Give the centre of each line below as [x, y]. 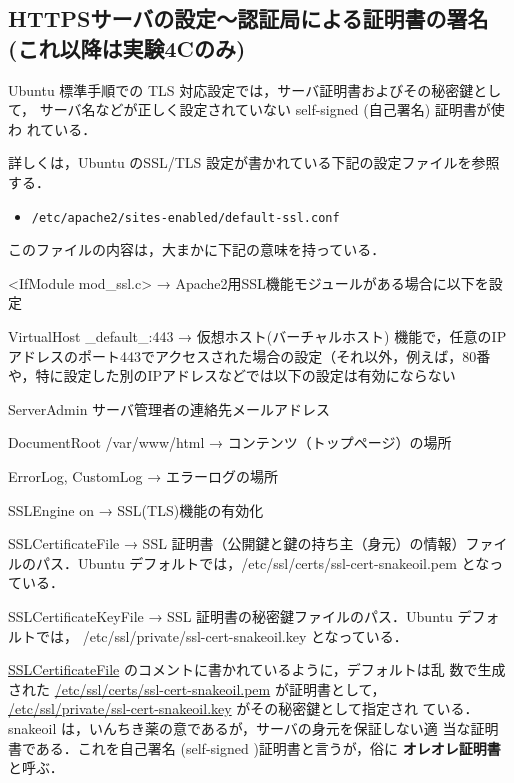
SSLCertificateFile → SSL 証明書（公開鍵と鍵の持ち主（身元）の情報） [237, 543]
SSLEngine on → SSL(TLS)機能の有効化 [136, 509]
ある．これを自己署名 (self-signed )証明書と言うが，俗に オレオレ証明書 [268, 747]
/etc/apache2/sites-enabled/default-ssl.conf [185, 217]
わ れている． [52, 128]
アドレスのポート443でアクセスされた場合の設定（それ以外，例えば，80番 [249, 355]
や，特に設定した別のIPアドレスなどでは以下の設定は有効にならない [232, 375]
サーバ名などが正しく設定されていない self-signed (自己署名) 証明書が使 [272, 109]
